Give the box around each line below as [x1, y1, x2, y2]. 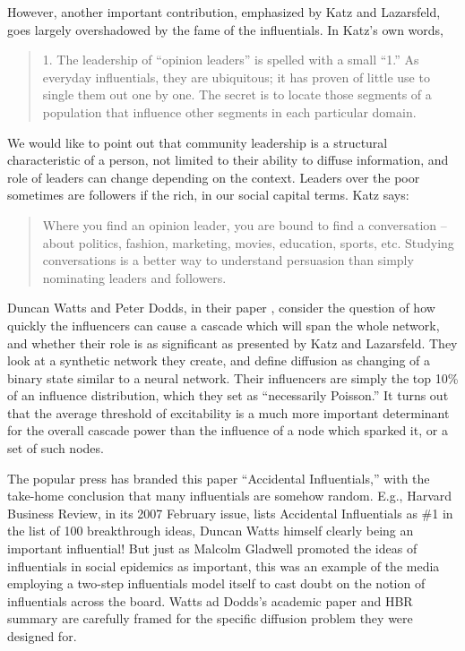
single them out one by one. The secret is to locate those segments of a [42, 85, 432, 104]
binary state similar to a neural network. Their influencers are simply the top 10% [7, 368, 459, 387]
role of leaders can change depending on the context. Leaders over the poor [7, 167, 420, 186]
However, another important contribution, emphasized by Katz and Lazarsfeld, [7, 3, 441, 21]
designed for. [7, 627, 77, 645]
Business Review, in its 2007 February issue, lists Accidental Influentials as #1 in [7, 503, 453, 522]
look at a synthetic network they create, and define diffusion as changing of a [7, 351, 431, 370]
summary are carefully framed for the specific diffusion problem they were [7, 609, 413, 628]
